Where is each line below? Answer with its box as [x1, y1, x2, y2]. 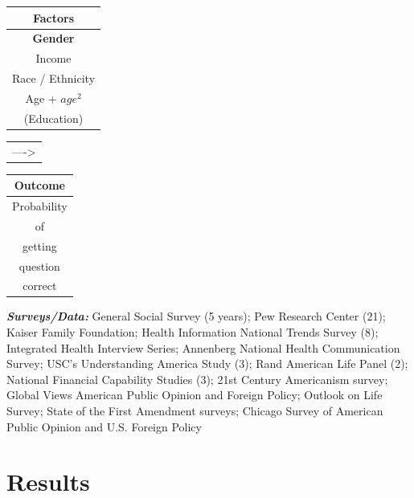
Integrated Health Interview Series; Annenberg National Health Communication [6, 339, 400, 356]
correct [23, 277, 57, 294]
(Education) [23, 109, 84, 126]
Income [35, 50, 72, 67]
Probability [12, 198, 68, 214]
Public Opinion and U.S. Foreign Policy [6, 418, 202, 435]
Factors [32, 9, 75, 26]
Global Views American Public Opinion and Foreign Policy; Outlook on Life [6, 386, 383, 403]
